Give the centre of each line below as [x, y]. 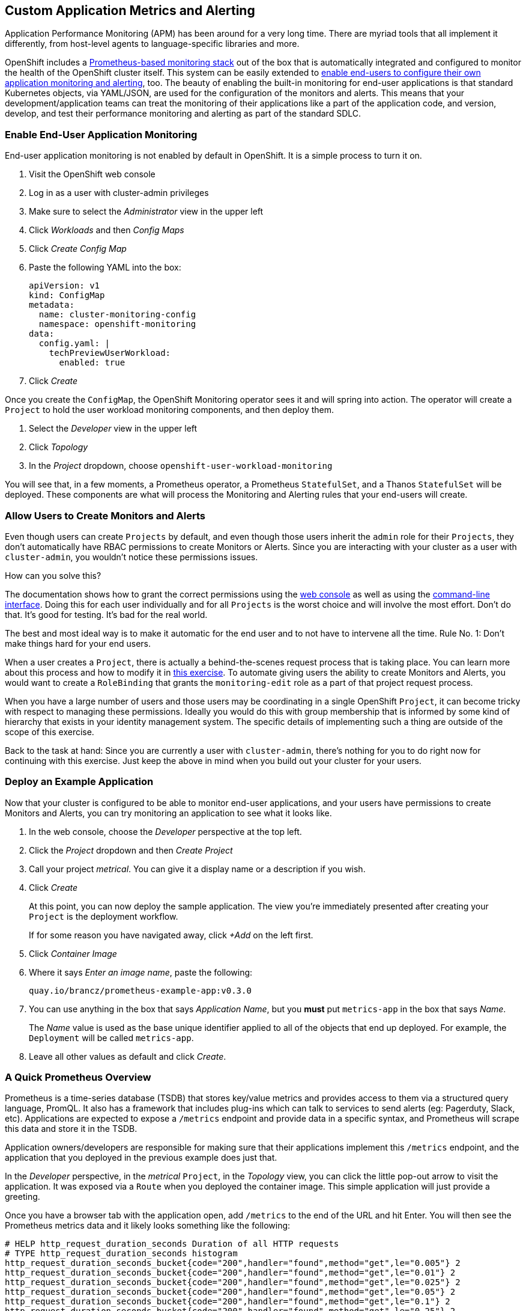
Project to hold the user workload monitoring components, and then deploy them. [170, 410]
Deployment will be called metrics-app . [111, 1037]
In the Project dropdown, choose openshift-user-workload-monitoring [181, 466]
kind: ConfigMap [67, 295]
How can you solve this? [53, 575]
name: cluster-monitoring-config [117, 315]
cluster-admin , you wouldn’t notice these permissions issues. [131, 557]
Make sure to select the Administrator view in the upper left [146, 212]
